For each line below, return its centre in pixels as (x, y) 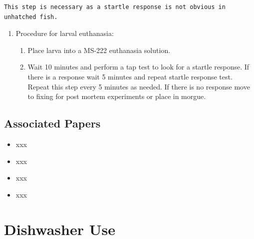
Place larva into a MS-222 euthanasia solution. (99, 50)
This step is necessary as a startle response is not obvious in (115, 7)
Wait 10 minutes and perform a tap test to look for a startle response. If (138, 67)
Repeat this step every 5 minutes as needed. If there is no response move (139, 86)
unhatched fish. (31, 17)
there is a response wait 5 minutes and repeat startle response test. (130, 76)
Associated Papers (52, 123)
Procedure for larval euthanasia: (65, 33)
